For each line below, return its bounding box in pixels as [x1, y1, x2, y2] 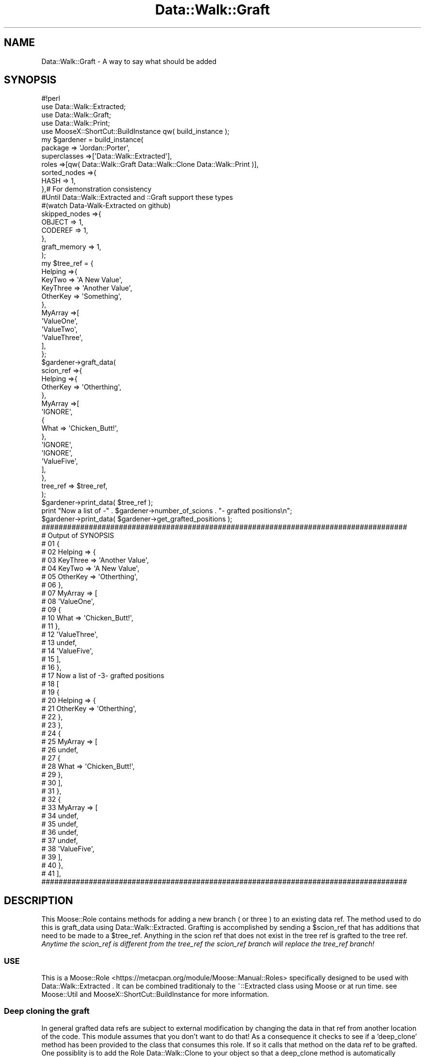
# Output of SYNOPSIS [41, 531, 114, 540]
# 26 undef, [41, 746, 79, 754]
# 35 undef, [41, 820, 78, 829]
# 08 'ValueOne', [41, 597, 95, 606]
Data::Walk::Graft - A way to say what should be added [41, 57, 217, 65]
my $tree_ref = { [41, 259, 94, 268]
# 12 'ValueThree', [41, 630, 98, 639]
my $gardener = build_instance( [41, 135, 144, 144]
